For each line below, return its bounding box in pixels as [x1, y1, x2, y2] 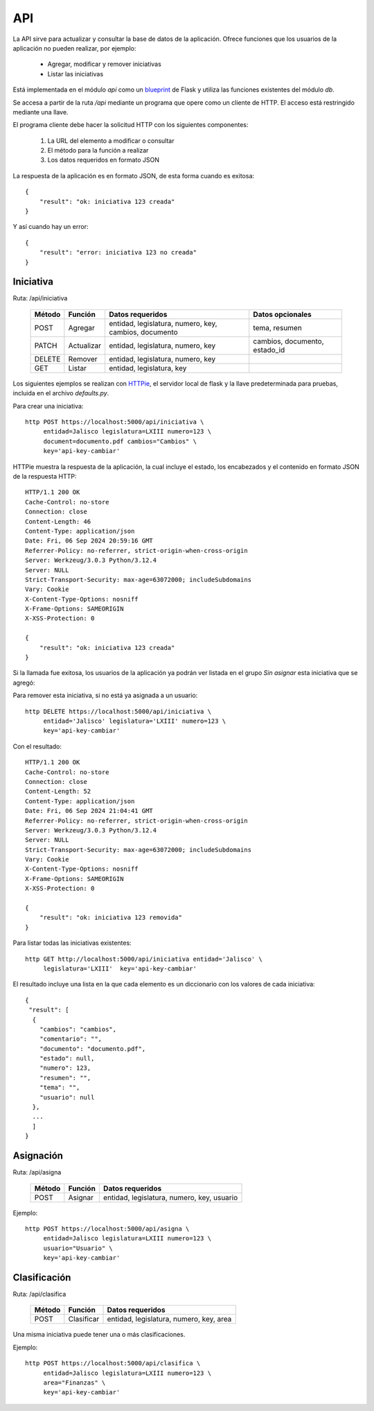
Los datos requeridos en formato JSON [47, 156, 159, 164]
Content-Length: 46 [25, 518, 91, 525]
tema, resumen [253, 323, 303, 332]
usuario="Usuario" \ [43, 1244, 114, 1252]
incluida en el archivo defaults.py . [12, 389, 109, 397]
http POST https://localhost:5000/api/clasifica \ [25, 1360, 201, 1367]
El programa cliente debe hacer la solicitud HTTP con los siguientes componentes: [12, 121, 249, 129]
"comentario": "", [39, 1035, 103, 1043]
